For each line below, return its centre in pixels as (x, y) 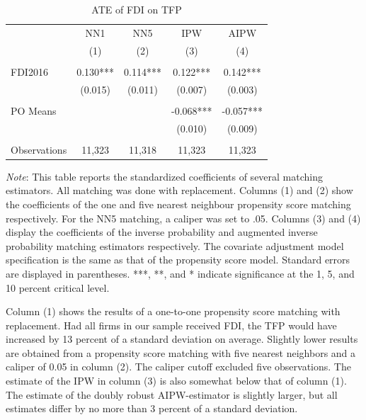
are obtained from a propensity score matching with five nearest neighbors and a (181, 352)
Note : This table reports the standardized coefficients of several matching (164, 176)
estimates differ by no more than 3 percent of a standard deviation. (152, 408)
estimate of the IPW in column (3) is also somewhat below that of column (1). (176, 381)
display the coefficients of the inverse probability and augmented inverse (162, 232)
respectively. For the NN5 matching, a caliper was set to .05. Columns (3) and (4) (183, 218)
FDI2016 (29, 71)
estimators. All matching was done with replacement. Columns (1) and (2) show (179, 190)
